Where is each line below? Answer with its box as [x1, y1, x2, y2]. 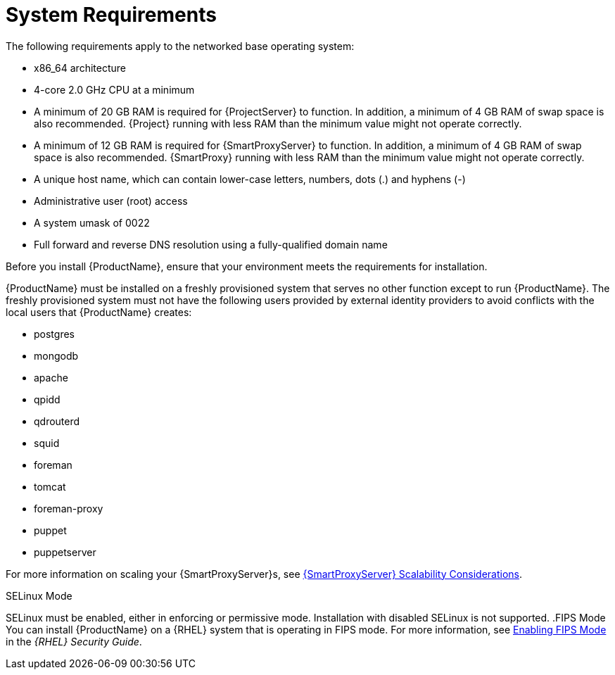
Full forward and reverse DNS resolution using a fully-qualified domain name [34, 238, 388, 251]
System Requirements [6, 3, 217, 27]
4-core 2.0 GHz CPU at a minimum [34, 83, 195, 96]
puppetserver [34, 545, 96, 558]
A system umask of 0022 [34, 216, 150, 229]
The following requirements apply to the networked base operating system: [6, 39, 355, 52]
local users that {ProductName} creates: [6, 305, 192, 318]
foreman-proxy [34, 502, 103, 515]
